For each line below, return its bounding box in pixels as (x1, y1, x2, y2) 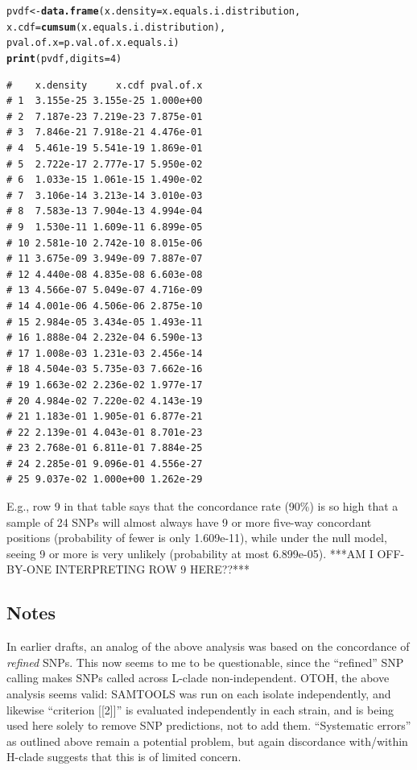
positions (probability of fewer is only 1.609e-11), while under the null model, (6, 529, 387, 546)
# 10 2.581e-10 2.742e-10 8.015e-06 (6, 237, 203, 249)
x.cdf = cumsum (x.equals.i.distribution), (6, 21, 226, 33)
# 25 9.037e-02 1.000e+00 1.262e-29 (6, 474, 203, 486)
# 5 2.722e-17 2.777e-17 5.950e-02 (6, 158, 203, 170)
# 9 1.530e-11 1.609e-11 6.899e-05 (6, 221, 203, 233)
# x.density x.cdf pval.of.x (6, 79, 203, 91)
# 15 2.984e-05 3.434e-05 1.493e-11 (6, 316, 203, 328)
